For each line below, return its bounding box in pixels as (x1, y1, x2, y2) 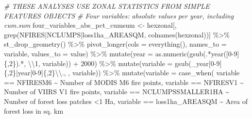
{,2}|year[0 (4, 68, 36, 78)
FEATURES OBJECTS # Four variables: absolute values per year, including (4, 10, 234, 20)
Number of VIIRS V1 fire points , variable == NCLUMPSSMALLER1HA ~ (4, 86, 230, 97)
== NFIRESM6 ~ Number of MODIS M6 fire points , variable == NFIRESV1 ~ (4, 77, 244, 87)
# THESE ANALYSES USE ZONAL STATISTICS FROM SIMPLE (4, 1, 210, 11)
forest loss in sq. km (4, 105, 64, 116)
